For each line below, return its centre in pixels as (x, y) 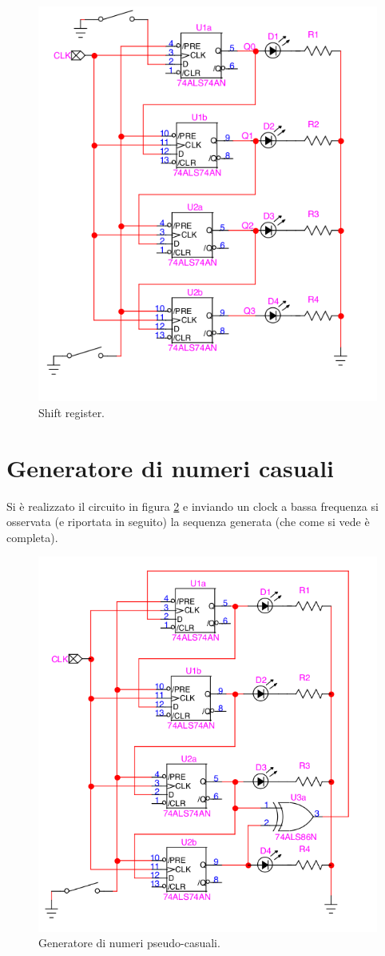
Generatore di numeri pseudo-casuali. (129, 943)
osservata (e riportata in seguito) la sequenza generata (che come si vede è (188, 522)
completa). (32, 537)
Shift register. (72, 412)
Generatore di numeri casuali (171, 467)
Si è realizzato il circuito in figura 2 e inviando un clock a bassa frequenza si (192, 506)
